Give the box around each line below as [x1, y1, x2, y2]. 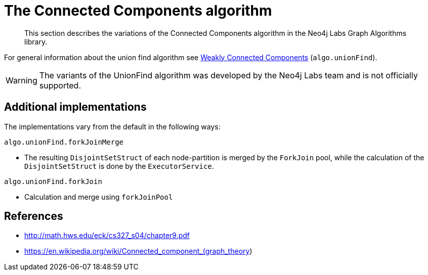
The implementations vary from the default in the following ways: [4, 122, 221, 131]
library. [24, 37, 48, 46]
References [4, 210, 63, 223]
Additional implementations [4, 101, 147, 114]
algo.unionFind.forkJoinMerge [4, 137, 124, 146]
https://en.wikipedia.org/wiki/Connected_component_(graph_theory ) [24, 247, 252, 256]
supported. [39, 80, 81, 90]
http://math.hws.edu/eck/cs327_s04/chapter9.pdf [24, 231, 190, 240]
